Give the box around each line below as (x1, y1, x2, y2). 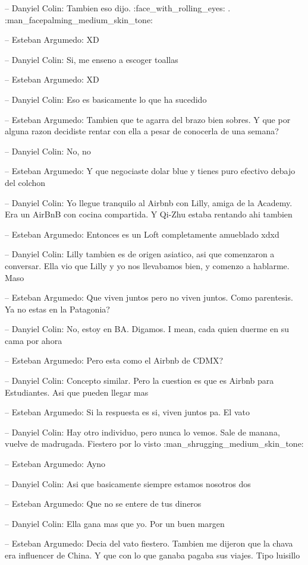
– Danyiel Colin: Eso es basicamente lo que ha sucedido (5, 93, 207, 105)
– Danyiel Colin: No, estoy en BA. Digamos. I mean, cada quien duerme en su (5, 323, 289, 335)
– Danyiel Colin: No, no (5, 144, 91, 157)
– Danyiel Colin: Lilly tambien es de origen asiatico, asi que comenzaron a (5, 248, 275, 260)
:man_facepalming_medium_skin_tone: (5, 13, 153, 26)
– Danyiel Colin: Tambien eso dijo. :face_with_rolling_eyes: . (5, 2, 231, 14)
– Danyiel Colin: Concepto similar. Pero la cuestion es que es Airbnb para (5, 374, 274, 387)
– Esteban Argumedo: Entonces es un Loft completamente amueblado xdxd (5, 228, 279, 240)
